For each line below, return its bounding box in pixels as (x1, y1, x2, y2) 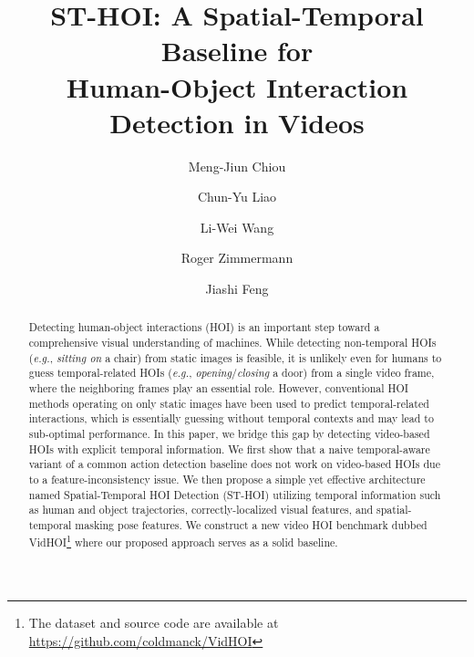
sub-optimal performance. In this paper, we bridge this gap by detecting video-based (28, 426, 430, 442)
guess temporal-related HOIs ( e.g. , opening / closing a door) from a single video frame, (28, 365, 435, 381)
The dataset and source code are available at (28, 613, 279, 632)
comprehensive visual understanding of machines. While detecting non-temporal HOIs (28, 335, 437, 350)
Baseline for (160, 32, 314, 69)
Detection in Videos (109, 103, 365, 141)
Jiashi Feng (205, 279, 269, 298)
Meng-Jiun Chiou (188, 156, 286, 175)
